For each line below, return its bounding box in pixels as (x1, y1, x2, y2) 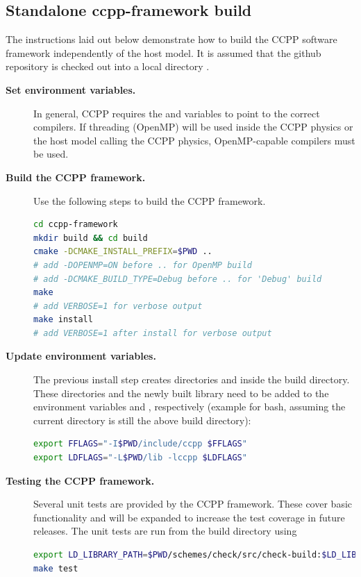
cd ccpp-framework (33, 219, 118, 230)
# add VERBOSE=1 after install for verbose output (33, 328, 272, 338)
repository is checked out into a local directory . (6, 59, 210, 74)
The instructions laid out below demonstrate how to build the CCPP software (6, 32, 337, 47)
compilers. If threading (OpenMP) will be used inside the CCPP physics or (33, 119, 353, 134)
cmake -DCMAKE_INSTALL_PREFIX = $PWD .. (33, 246, 212, 257)
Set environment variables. (6, 82, 136, 97)
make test (33, 563, 78, 574)
